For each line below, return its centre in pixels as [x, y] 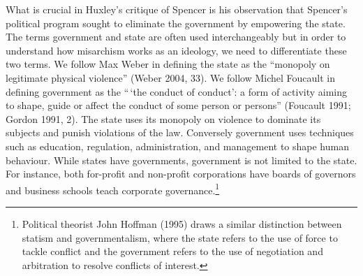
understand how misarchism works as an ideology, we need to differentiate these [176, 50]
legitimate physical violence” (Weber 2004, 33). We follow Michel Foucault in [171, 77]
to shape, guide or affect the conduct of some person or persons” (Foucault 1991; [178, 105]
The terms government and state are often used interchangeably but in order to [176, 37]
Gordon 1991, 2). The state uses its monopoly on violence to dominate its [163, 118]
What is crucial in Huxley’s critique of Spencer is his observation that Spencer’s [177, 9]
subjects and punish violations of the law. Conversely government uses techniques [180, 132]
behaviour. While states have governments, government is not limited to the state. [181, 160]
